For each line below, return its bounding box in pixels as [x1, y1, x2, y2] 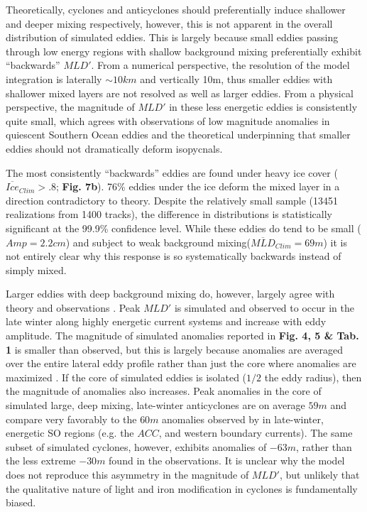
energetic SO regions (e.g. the [6, 425, 134, 440]
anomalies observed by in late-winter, [162, 411, 324, 426]
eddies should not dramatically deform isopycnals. [6, 141, 223, 156]
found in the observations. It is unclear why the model [109, 453, 345, 468]
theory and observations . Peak [6, 300, 141, 315]
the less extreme [6, 453, 76, 468]
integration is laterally [6, 71, 102, 86]
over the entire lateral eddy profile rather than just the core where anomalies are [6, 356, 356, 371]
